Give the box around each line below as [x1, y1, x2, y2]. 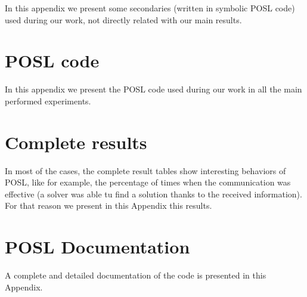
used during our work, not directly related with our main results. [5, 13, 242, 26]
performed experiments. [5, 94, 91, 107]
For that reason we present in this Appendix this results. [5, 199, 212, 212]
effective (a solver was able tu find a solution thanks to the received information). [5, 187, 302, 200]
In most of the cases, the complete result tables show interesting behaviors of [5, 164, 286, 177]
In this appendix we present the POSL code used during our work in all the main [5, 83, 302, 95]
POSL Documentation [5, 234, 190, 259]
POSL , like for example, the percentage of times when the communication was [5, 176, 291, 188]
